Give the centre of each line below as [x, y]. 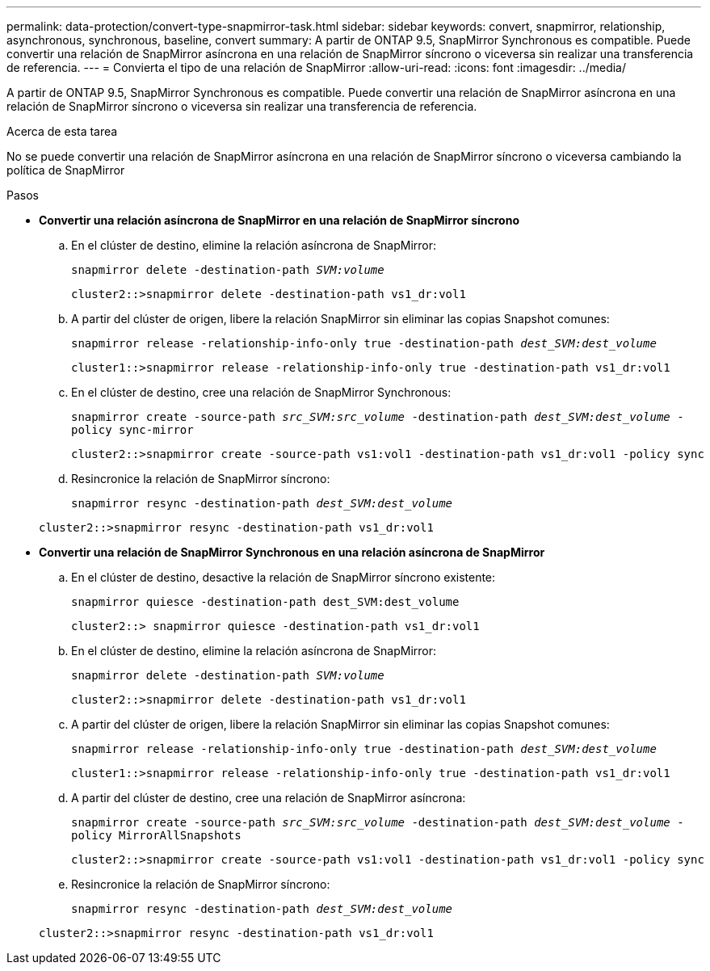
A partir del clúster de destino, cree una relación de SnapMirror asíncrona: [269, 798]
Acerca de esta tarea [62, 131]
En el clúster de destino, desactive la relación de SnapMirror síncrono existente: [284, 577]
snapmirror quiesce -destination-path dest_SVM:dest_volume [265, 602]
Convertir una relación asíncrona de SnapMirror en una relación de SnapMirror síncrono [279, 220]
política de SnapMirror [66, 170]
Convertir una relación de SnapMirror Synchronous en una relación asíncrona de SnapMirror [292, 552]
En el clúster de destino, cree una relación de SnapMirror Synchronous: [261, 392]
